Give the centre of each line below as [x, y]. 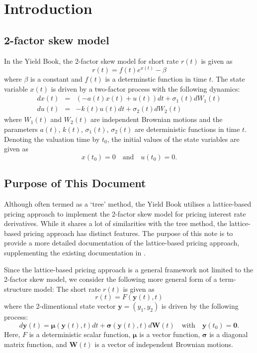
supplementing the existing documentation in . [75, 252]
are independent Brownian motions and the [156, 119]
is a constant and [56, 79]
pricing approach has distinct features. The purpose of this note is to [128, 233]
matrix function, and [36, 344]
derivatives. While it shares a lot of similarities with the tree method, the [116, 223]
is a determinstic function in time [156, 79]
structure [18, 289]
